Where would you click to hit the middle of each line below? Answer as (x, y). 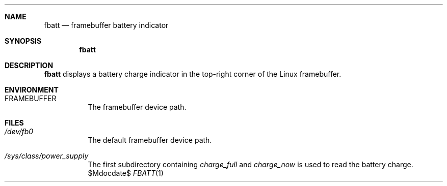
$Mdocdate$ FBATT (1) (126, 173)
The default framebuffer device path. (150, 140)
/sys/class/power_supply (47, 156)
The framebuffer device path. (137, 107)
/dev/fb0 (19, 131)
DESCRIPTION (29, 65)
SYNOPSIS (23, 41)
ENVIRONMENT (32, 90)
